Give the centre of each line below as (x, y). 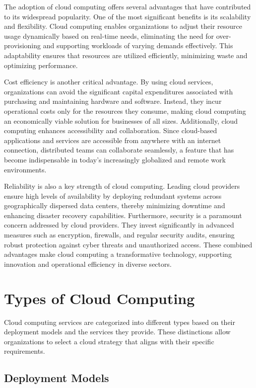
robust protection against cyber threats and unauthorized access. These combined (128, 244)
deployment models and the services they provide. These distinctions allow (117, 332)
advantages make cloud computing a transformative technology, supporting (118, 254)
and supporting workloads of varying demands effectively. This (138, 45)
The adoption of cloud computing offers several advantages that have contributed (128, 6)
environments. (25, 169)
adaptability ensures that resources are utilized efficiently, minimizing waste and (126, 55)
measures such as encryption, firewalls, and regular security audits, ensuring (119, 235)
